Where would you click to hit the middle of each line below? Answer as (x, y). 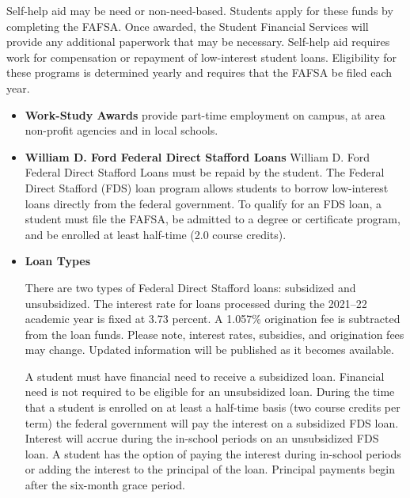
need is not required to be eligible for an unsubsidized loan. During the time (210, 392)
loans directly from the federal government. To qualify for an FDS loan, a (203, 203)
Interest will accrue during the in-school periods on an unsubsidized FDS (202, 438)
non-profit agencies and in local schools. (121, 130)
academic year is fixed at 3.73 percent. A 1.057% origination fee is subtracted (213, 319)
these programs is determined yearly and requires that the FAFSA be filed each (199, 72)
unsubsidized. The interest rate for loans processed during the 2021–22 (196, 303)
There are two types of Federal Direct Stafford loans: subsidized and (190, 287)
